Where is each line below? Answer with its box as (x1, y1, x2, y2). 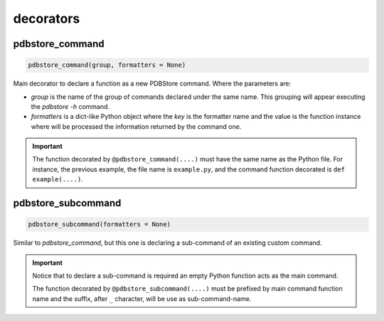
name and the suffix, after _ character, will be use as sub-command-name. (32, 294, 252, 302)
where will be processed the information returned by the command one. (31, 122, 242, 131)
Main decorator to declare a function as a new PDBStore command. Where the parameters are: (13, 79, 292, 88)
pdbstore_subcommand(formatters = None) (28, 221, 171, 228)
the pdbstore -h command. (31, 102, 110, 110)
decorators (13, 11, 80, 26)
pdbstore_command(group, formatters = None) (28, 61, 186, 69)
